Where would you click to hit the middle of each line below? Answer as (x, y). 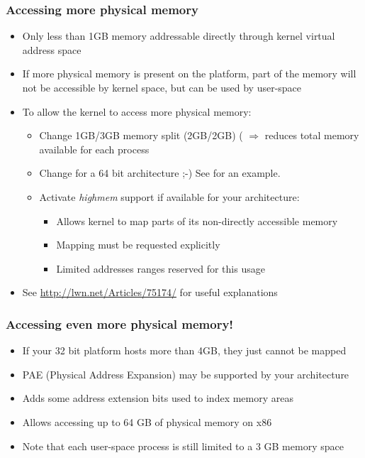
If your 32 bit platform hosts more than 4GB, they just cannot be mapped (184, 350)
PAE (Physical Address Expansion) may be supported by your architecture (186, 374)
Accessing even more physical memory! (120, 323)
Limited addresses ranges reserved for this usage (161, 268)
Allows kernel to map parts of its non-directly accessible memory (197, 220)
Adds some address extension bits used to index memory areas (158, 398)
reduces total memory (312, 135)
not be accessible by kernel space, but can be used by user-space (162, 87)
